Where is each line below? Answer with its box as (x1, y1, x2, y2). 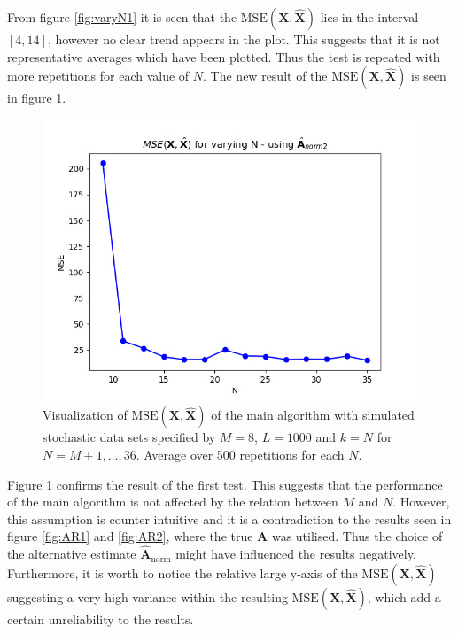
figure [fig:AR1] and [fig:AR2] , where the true (7, 527, 253, 545)
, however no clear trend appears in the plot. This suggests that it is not (47, 30, 440, 48)
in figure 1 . (7, 89, 66, 107)
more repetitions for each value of (7, 66, 190, 85)
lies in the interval (320, 8, 419, 26)
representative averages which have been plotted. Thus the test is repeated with (7, 47, 440, 66)
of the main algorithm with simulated (211, 406, 415, 424)
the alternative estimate (7, 545, 136, 563)
